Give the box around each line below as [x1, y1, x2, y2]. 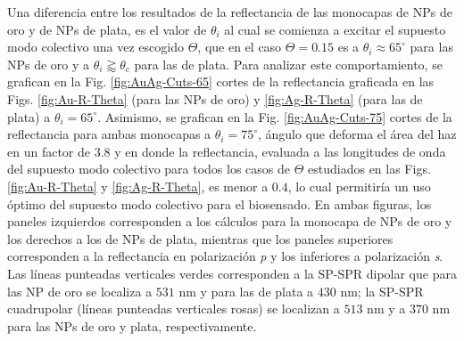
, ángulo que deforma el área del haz [258, 125, 457, 143]
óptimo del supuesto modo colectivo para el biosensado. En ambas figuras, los [7, 194, 432, 213]
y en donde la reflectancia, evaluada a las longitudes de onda [114, 142, 446, 160]
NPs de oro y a [7, 54, 90, 73]
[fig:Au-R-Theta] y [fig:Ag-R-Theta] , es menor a [7, 176, 269, 195]
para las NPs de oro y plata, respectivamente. [7, 316, 257, 335]
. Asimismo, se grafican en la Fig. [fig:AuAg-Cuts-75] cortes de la [97, 107, 452, 126]
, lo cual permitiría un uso [287, 176, 431, 195]
